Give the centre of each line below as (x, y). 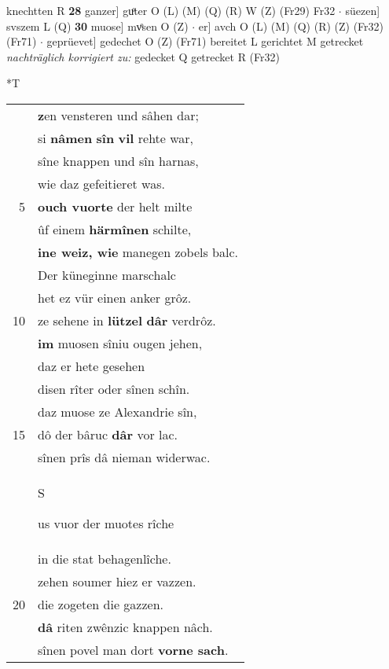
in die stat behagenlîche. (105, 558)
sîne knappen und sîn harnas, (118, 160)
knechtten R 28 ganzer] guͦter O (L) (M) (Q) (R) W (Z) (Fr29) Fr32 (171, 10)
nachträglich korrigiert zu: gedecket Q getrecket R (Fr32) (143, 56)
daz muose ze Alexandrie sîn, (117, 411)
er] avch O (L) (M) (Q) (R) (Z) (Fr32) (291, 26)
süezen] (363, 10)
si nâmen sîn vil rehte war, (116, 138)
